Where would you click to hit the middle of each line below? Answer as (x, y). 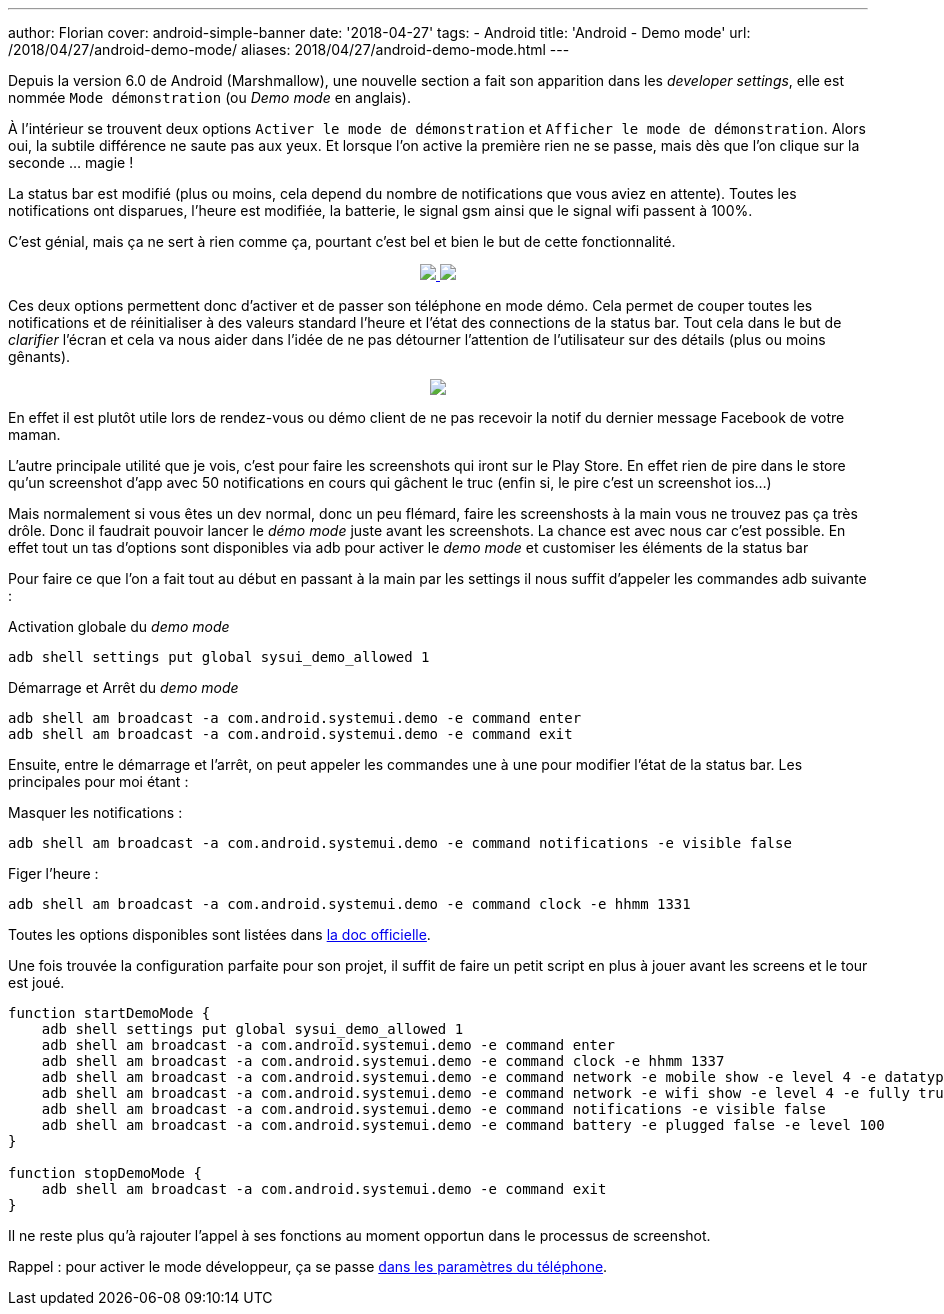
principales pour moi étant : (98, 781)
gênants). (39, 356)
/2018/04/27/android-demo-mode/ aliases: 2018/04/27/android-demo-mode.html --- (289, 49)
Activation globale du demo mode (119, 626)
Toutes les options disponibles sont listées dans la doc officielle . (219, 934)
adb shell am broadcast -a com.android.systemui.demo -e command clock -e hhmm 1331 (349, 904)
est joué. (36, 982)
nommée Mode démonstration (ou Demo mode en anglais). (209, 97)
